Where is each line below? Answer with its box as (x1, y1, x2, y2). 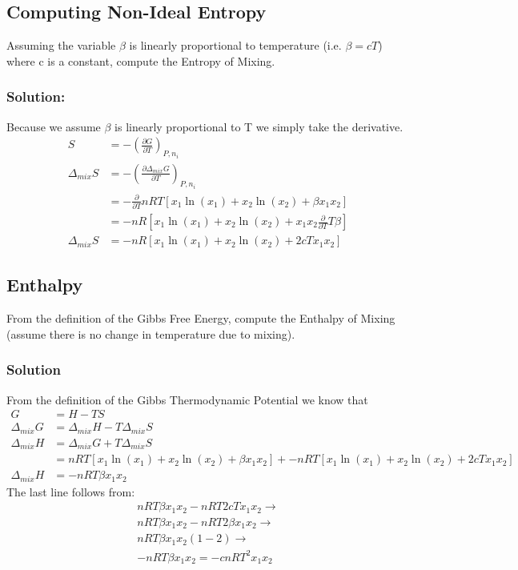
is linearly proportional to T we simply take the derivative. (114, 118, 404, 134)
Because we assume (6, 118, 101, 134)
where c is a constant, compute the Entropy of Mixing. (6, 52, 275, 69)
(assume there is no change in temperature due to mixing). (6, 325, 295, 342)
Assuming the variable (6, 37, 116, 54)
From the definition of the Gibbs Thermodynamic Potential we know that (6, 391, 368, 407)
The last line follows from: (6, 483, 135, 500)
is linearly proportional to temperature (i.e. (129, 37, 342, 54)
